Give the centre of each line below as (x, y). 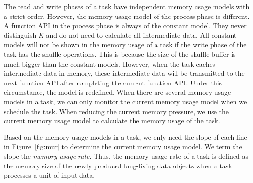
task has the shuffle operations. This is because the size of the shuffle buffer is (120, 54)
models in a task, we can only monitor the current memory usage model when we (126, 101)
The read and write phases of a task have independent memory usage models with (127, 6)
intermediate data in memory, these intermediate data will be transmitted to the (124, 73)
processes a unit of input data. (49, 175)
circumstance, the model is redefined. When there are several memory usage (117, 92)
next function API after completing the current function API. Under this (113, 82)
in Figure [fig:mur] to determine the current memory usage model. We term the (123, 146)
